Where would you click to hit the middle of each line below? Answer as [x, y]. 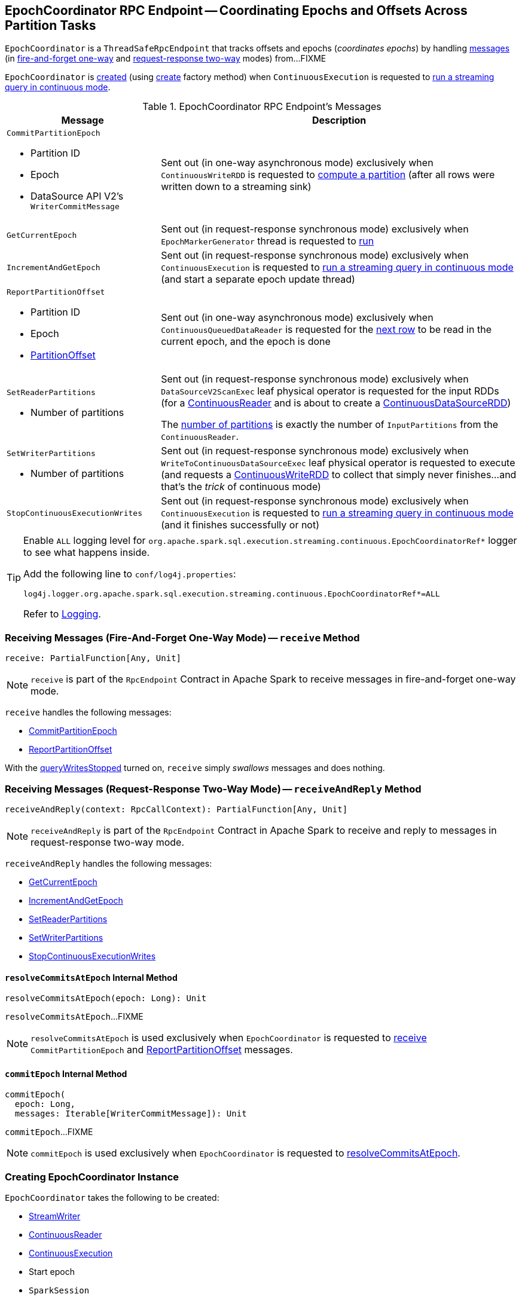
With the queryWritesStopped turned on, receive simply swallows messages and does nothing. [195, 768]
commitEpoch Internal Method [66, 1073]
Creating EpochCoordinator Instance [92, 1177]
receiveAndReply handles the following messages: [109, 863]
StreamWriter [55, 1216]
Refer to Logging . [62, 614]
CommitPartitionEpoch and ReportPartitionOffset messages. [162, 1050]
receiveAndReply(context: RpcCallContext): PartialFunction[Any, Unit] [176, 809]
